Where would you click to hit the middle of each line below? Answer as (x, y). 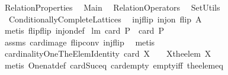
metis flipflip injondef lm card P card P (84, 30)
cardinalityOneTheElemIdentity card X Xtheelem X (108, 53)
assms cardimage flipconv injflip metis (80, 42)
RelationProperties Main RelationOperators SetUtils (112, 7)
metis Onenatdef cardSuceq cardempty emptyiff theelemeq (114, 65)
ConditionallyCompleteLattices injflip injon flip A (105, 19)
